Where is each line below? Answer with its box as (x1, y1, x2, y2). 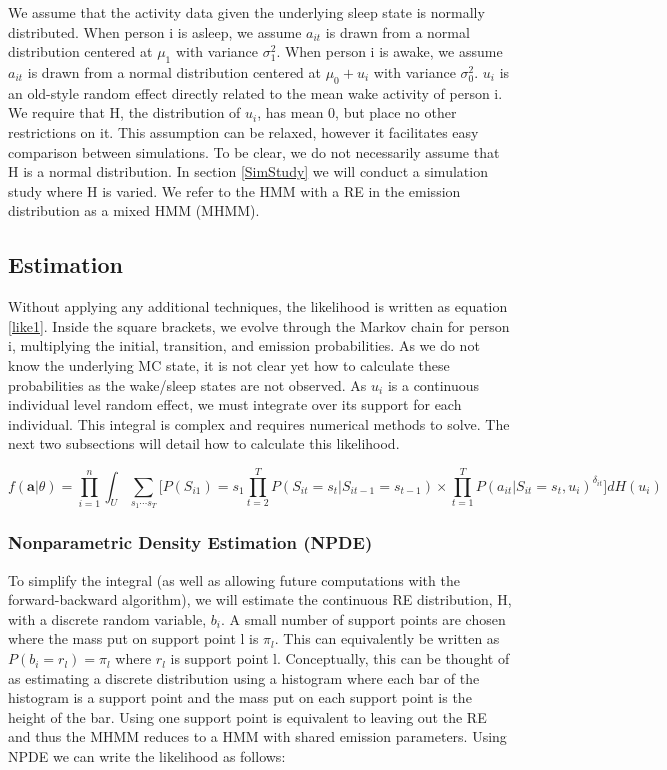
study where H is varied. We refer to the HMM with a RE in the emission (8, 180, 461, 201)
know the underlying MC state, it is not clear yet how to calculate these (8, 354, 450, 375)
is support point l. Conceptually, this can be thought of (170, 648, 510, 669)
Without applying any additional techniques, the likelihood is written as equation (8, 296, 508, 317)
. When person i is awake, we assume (276, 41, 503, 62)
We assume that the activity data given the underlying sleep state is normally (8, 2, 485, 22)
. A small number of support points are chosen (221, 608, 506, 629)
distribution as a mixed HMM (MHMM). (8, 200, 260, 221)
